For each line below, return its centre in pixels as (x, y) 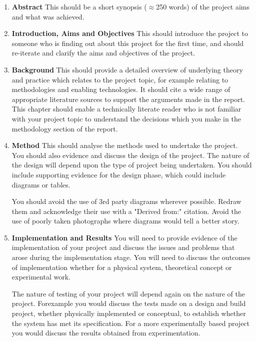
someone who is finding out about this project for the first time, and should (128, 43)
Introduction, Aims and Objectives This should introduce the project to (130, 33)
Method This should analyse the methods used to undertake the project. (125, 145)
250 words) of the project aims (203, 6)
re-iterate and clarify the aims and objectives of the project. (103, 53)
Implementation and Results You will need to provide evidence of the (124, 237)
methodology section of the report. (65, 128)
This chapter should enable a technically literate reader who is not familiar (126, 109)
